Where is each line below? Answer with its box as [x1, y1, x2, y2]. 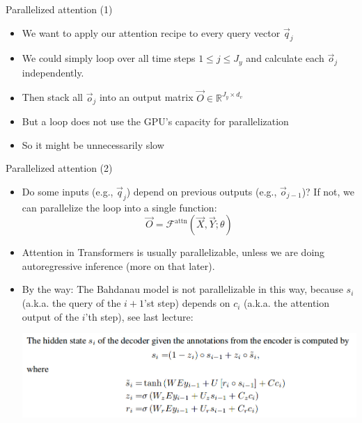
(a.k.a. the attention [244, 296, 330, 310]
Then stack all [22, 90, 83, 104]
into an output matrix [99, 90, 194, 104]
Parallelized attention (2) [6, 161, 113, 175]
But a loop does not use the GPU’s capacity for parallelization [22, 114, 289, 129]
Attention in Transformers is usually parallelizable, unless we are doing [22, 245, 325, 260]
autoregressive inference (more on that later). [22, 258, 215, 273]
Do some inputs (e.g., [22, 184, 113, 198]
